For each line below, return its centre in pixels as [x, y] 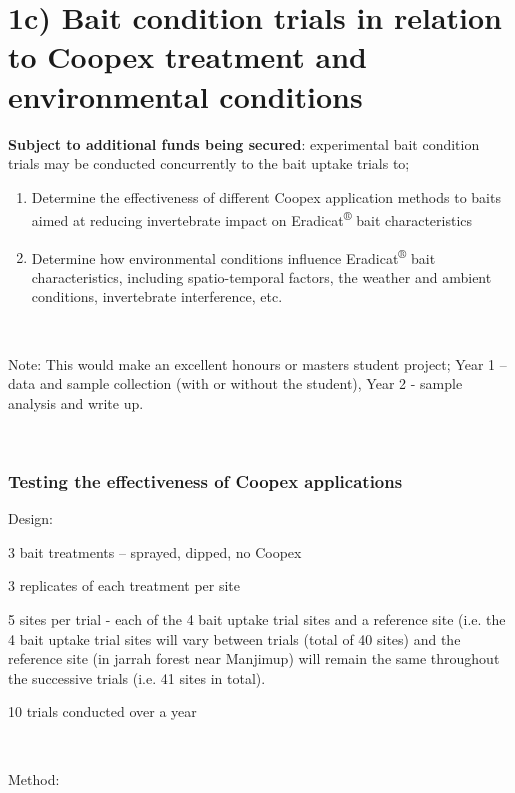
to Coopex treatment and [187, 56]
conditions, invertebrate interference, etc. [157, 296]
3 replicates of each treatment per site [124, 585]
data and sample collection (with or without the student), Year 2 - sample [235, 383]
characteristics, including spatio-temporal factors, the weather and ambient [261, 276]
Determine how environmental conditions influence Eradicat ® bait [233, 256]
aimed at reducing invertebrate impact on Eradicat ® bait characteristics [252, 218]
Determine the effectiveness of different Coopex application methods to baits [266, 196]
